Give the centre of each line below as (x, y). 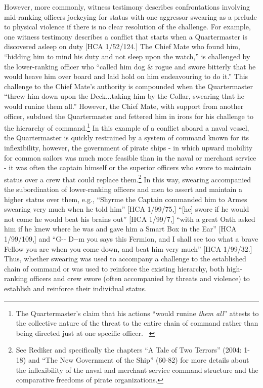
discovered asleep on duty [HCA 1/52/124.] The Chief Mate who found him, (122, 46)
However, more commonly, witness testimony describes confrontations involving (127, 7)
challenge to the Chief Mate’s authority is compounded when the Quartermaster (128, 86)
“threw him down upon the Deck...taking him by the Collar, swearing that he (124, 96)
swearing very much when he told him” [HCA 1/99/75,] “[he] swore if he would (127, 209)
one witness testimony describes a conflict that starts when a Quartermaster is (126, 36)
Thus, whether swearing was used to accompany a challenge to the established (125, 259)
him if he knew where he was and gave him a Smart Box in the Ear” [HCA (120, 229)
